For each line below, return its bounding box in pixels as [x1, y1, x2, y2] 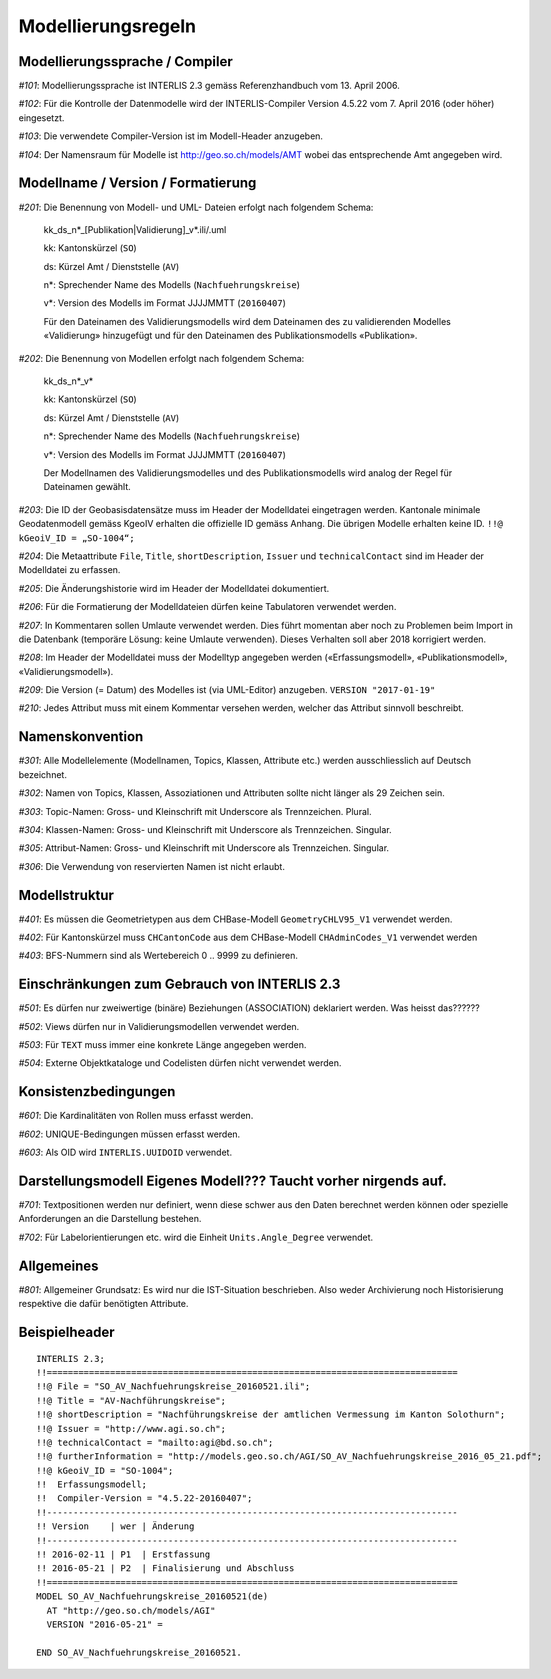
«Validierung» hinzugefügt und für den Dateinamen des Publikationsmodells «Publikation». [43, 330, 418, 342]
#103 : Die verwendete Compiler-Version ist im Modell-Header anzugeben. [18, 130, 324, 142]
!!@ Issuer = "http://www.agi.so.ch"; [36, 1423, 227, 1434]
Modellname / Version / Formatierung [18, 175, 257, 192]
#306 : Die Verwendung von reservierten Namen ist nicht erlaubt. [18, 860, 285, 872]
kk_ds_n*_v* [43, 375, 94, 387]
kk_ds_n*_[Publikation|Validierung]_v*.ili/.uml [43, 223, 227, 235]
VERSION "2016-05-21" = [46, 1618, 164, 1630]
